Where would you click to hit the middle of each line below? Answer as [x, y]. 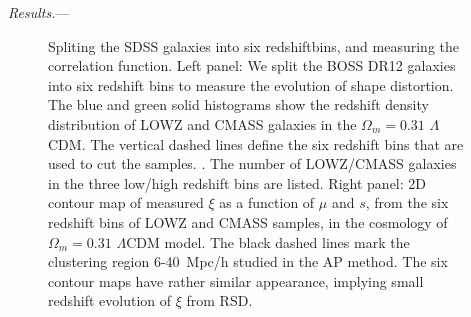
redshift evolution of [110, 300]
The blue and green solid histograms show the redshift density [238, 104]
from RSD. [219, 300]
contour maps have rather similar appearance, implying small [236, 280]
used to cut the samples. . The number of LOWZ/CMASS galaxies [252, 163]
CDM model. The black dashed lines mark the [268, 241]
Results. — [39, 12]
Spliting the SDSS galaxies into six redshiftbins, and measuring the [253, 45]
